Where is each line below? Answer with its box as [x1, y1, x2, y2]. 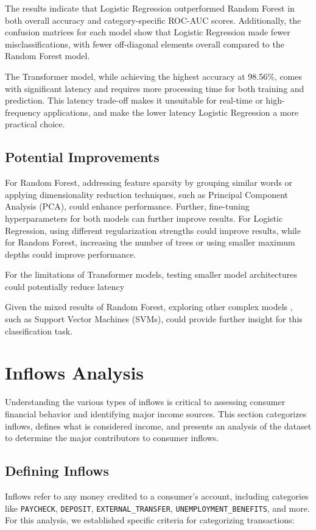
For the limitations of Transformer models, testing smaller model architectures [5, 268, 298, 281]
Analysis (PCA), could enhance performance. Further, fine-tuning [5, 200, 250, 213]
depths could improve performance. [5, 247, 136, 260]
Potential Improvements [5, 147, 160, 166]
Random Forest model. [5, 49, 90, 62]
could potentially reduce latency [5, 280, 125, 292]
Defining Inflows [5, 461, 110, 480]
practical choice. [5, 118, 65, 130]
